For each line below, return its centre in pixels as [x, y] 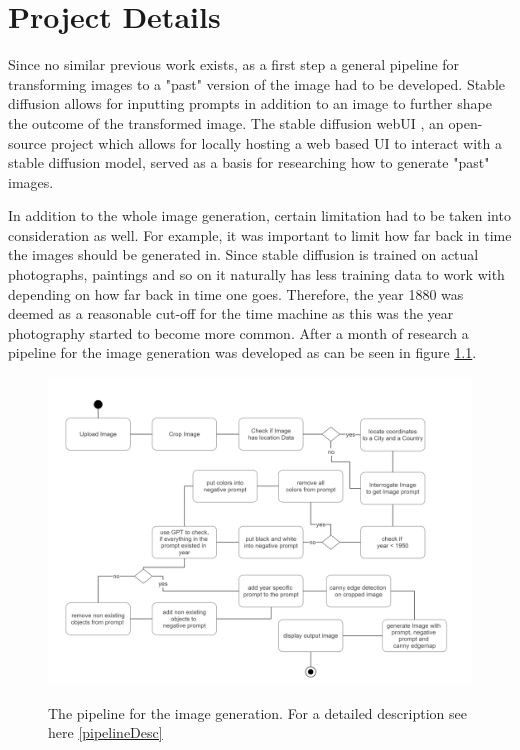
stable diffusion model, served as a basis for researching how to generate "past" [249, 162]
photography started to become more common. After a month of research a [238, 332]
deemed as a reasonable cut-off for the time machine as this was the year [231, 313]
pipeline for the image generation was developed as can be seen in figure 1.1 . [242, 352]
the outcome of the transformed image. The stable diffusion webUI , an [226, 122]
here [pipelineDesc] [105, 732]
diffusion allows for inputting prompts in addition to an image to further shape [250, 103]
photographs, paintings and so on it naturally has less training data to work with [256, 274]
